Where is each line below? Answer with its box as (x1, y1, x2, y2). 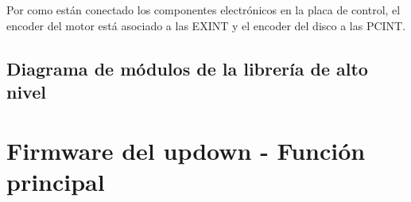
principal (6, 165, 105, 197)
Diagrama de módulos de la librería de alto (6, 56, 368, 80)
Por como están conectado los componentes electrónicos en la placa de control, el (6, 2, 401, 17)
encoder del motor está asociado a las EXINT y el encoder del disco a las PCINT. (6, 17, 406, 33)
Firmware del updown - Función (6, 134, 366, 166)
